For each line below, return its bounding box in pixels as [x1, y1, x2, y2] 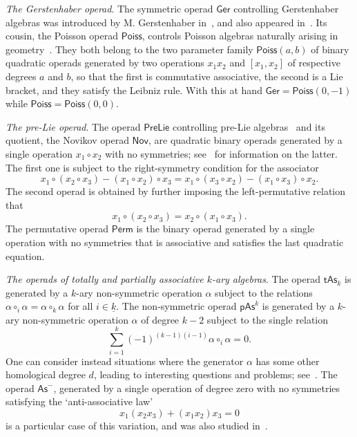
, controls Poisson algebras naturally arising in [142, 28, 338, 43]
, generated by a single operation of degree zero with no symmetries [53, 380, 340, 395]
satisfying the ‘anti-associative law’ [6, 394, 153, 409]
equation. [6, 248, 45, 263]
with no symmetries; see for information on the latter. [105, 146, 338, 160]
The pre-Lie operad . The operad [6, 119, 141, 133]
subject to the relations [215, 285, 313, 299]
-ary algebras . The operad [211, 272, 320, 286]
